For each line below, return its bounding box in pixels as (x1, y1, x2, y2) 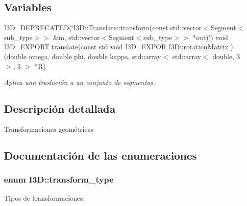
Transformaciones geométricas (4, 124, 94, 134)
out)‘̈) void (196, 32, 228, 42)
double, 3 (212, 51, 240, 61)
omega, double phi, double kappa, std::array (28, 51, 161, 61)
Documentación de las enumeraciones (4, 147, 197, 163)
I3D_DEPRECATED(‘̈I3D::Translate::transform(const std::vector (4, 22, 202, 33)
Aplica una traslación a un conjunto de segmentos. (4, 77, 155, 87)
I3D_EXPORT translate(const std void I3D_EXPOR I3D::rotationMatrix (4, 41, 228, 52)
